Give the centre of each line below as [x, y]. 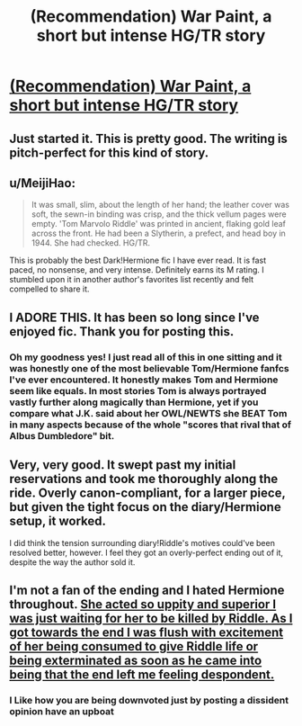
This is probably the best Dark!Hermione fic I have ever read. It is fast [138, 260]
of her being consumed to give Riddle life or [134, 646]
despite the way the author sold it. [72, 562]
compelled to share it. [49, 289]
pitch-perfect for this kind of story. [109, 152]
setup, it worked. [58, 521]
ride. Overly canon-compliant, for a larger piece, [147, 493]
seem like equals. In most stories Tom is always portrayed [138, 390]
